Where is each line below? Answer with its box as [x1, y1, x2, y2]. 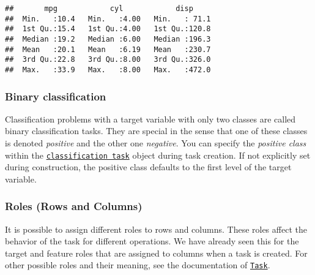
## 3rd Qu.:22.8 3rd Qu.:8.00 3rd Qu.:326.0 [5, 55, 211, 64]
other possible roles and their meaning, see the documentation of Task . [5, 258, 270, 271]
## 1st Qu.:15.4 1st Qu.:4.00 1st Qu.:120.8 [5, 24, 211, 34]
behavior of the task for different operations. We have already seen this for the [5, 235, 299, 247]
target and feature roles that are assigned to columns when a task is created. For [5, 246, 308, 259]
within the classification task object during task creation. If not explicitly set [5, 148, 311, 161]
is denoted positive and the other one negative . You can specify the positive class [5, 137, 306, 149]
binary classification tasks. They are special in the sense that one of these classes [5, 124, 308, 137]
